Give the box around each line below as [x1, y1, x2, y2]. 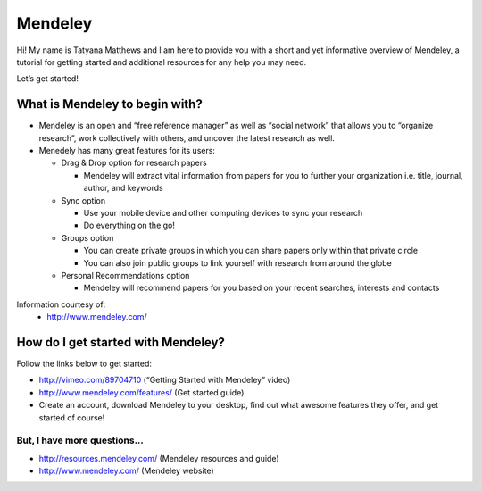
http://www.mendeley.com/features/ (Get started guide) [38, 387, 245, 397]
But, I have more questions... [16, 434, 145, 446]
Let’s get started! [16, 73, 79, 84]
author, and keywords [83, 183, 164, 194]
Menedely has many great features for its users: [38, 146, 216, 156]
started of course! [38, 412, 105, 423]
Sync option [61, 195, 106, 205]
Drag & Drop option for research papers [61, 157, 207, 169]
